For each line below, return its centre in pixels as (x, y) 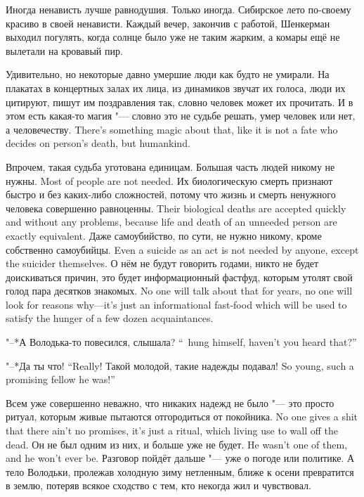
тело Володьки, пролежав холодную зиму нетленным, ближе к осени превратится (180, 471)
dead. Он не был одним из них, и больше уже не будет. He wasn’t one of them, (177, 444)
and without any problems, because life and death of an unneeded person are (171, 222)
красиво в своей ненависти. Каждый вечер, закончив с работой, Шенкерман (168, 23)
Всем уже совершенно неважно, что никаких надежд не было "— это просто (170, 402)
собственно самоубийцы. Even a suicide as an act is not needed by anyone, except (182, 249)
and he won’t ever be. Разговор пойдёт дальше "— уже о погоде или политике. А (180, 458)
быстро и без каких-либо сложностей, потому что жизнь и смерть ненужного (171, 194)
